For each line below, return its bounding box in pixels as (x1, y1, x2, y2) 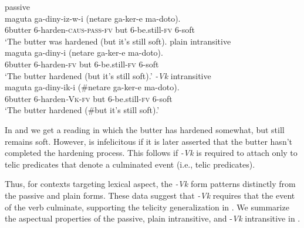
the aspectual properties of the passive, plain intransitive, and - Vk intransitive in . (5, 212, 300, 224)
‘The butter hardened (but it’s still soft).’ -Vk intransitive (5, 69, 211, 81)
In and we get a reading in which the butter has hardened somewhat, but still (5, 123, 285, 135)
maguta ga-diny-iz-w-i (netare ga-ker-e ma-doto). (5, 12, 181, 24)
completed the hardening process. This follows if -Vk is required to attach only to (5, 147, 298, 159)
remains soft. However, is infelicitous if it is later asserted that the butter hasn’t (5, 135, 293, 147)
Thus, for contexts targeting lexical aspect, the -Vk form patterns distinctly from (5, 178, 296, 190)
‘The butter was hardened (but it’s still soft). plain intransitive (5, 35, 231, 47)
